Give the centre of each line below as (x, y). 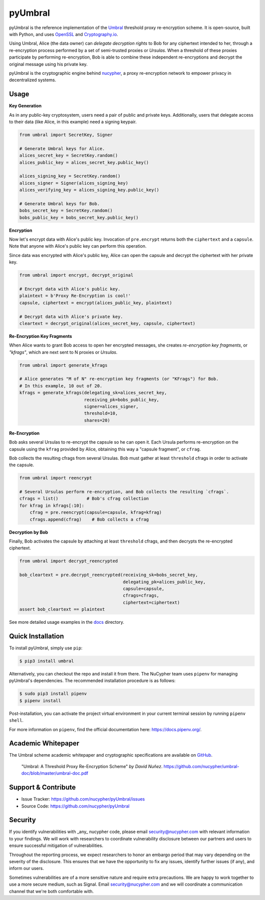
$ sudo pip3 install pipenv (53, 694)
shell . (16, 720)
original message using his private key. (48, 64)
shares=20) (97, 420)
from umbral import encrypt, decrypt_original (76, 275)
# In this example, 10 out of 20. (61, 386)
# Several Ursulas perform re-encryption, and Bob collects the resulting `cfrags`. (124, 492)
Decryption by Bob (29, 532)
